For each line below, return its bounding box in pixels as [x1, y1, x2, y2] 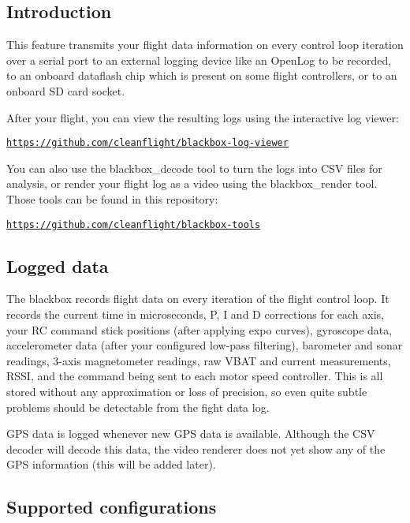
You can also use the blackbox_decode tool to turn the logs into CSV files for [6, 159, 382, 176]
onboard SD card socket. [6, 82, 125, 99]
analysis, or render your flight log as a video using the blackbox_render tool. [6, 175, 378, 192]
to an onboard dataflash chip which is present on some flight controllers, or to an [6, 67, 397, 84]
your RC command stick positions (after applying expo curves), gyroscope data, [6, 321, 393, 338]
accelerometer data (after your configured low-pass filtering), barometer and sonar [6, 337, 403, 353]
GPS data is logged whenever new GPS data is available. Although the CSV [6, 425, 375, 442]
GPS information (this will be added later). [6, 456, 216, 473]
